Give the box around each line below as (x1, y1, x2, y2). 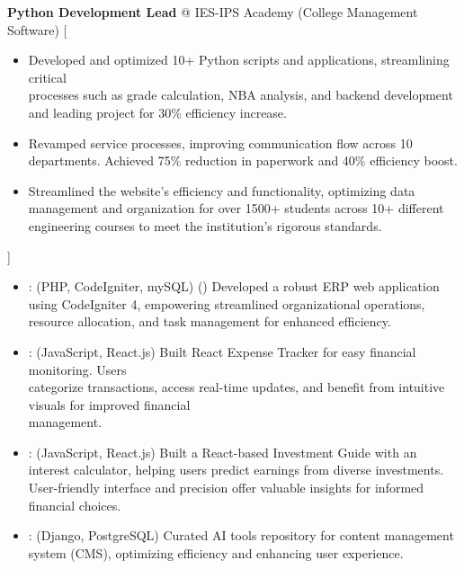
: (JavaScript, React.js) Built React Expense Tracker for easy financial (28, 342, 416, 360)
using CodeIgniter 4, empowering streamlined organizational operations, (28, 294, 425, 313)
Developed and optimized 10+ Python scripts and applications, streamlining (28, 50, 450, 69)
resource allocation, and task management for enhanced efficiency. (28, 312, 391, 331)
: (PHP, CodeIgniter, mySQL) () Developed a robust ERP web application (28, 277, 440, 296)
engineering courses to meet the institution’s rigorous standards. (28, 216, 382, 235)
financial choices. (28, 495, 121, 514)
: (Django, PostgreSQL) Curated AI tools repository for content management (28, 526, 454, 545)
